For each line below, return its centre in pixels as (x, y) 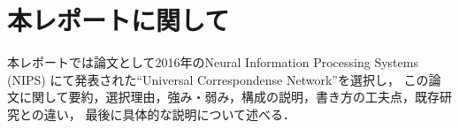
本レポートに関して (119, 20)
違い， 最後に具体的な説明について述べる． (170, 114)
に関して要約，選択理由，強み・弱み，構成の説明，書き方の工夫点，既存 (229, 97)
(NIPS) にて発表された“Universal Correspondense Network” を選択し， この (218, 79)
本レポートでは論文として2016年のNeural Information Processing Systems (213, 62)
